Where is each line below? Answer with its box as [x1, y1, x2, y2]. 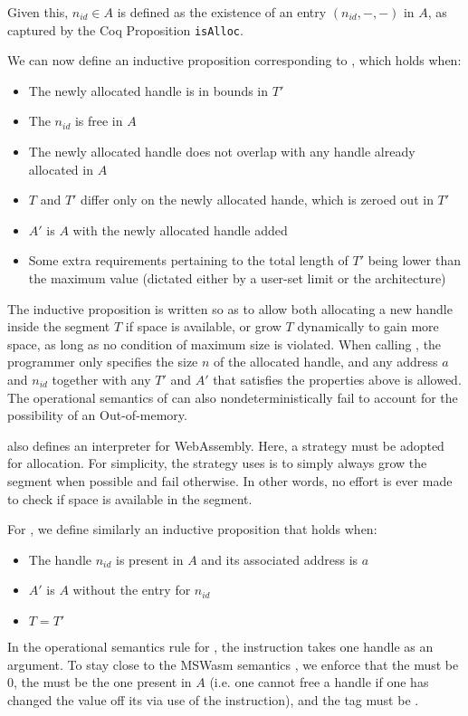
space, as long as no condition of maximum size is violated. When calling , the [7, 334, 442, 353]
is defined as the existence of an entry [117, 3, 327, 21]
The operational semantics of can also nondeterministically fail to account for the [7, 387, 458, 406]
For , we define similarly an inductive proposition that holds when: [7, 520, 377, 539]
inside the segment [7, 317, 110, 336]
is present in [116, 549, 184, 568]
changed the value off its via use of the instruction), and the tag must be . [7, 690, 419, 709]
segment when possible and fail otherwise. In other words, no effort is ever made [7, 471, 453, 490]
